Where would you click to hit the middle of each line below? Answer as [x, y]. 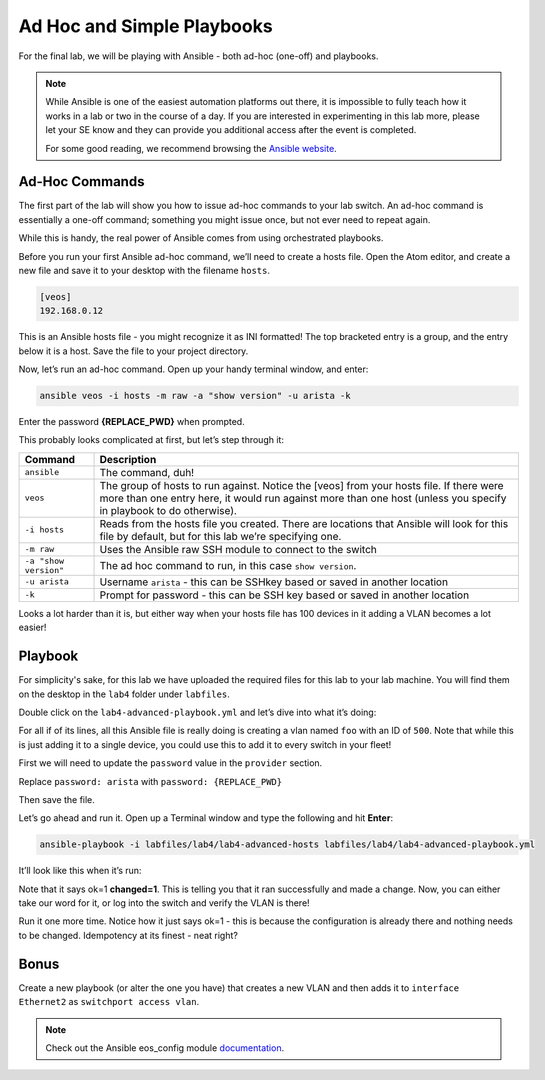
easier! [32, 627]
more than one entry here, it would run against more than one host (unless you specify [303, 498]
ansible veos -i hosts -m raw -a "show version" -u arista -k [195, 396]
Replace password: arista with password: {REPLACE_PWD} [150, 781]
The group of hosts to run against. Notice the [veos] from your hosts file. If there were [301, 485]
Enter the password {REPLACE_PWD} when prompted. [131, 422]
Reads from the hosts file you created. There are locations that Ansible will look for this [304, 523]
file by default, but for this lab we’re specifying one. [220, 536]
